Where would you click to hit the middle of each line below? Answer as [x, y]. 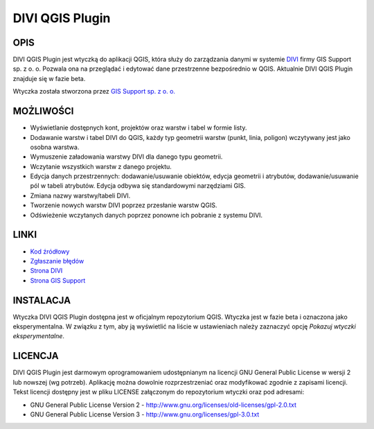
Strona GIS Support [58, 280]
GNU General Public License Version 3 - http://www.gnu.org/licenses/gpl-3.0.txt [145, 414]
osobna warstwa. [55, 147]
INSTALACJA [42, 300]
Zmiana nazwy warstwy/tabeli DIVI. [80, 195]
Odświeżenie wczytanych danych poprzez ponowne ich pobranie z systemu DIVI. [146, 215]
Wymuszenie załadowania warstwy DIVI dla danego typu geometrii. [126, 157]
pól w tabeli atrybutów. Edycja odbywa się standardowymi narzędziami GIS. [138, 186]
